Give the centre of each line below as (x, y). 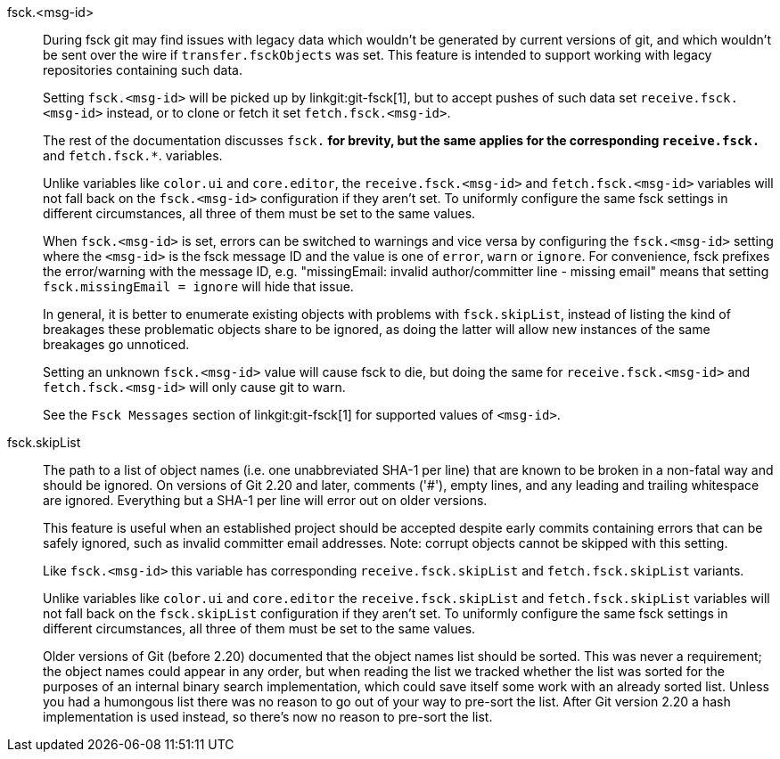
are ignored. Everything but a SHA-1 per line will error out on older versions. (265, 500)
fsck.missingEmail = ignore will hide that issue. (198, 286)
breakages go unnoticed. (116, 344)
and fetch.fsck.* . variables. (133, 155)
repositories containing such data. (143, 70)
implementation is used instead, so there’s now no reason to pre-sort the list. (268, 717)
